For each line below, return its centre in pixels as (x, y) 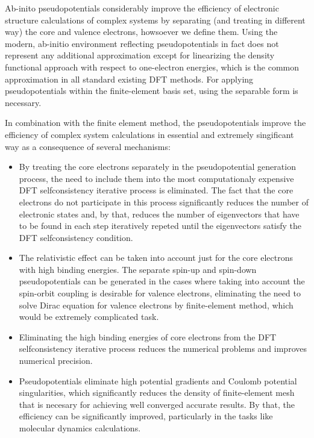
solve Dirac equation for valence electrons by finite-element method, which (156, 305)
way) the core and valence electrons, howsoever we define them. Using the (141, 32)
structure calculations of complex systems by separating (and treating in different (155, 20)
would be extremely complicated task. (89, 317)
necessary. (23, 102)
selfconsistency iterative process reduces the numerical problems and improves (163, 349)
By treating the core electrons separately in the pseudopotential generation (157, 167)
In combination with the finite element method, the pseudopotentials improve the (155, 123)
